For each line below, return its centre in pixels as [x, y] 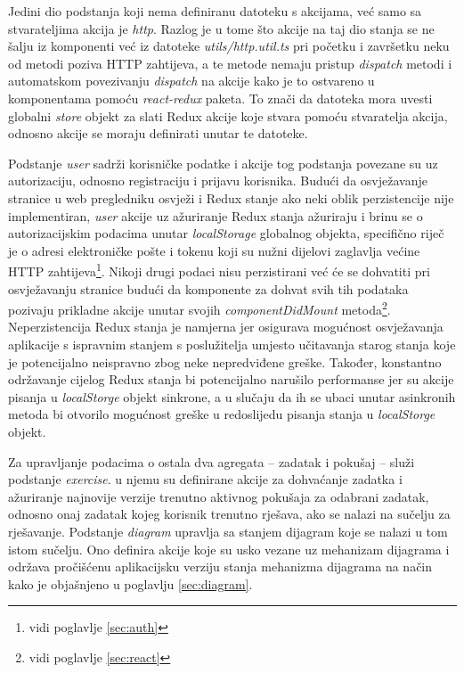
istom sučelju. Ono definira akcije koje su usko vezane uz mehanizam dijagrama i [229, 549]
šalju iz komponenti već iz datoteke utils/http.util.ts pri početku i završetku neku [229, 46]
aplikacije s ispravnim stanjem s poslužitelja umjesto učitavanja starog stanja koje [232, 344]
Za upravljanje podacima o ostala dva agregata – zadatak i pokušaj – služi [212, 461]
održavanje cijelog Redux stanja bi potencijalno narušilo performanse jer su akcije [231, 379]
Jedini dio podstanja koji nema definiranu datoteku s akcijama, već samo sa [215, 11]
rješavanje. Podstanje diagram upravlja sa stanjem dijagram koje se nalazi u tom [228, 531]
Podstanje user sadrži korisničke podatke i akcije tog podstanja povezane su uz [223, 163]
